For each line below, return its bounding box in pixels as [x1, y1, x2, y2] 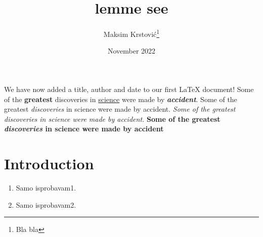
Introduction [4, 153, 94, 174]
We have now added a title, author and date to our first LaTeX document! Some [4, 83, 254, 94]
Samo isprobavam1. [16, 182, 76, 193]
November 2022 [107, 45, 156, 56]
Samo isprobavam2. [16, 199, 76, 210]
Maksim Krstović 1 [103, 27, 160, 39]
